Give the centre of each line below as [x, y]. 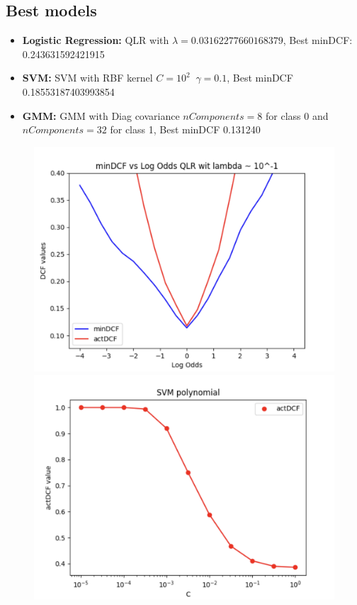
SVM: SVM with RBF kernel [87, 78]
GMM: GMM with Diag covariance [101, 115]
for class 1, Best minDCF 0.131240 [185, 129]
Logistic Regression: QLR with [96, 40]
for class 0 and [297, 115]
